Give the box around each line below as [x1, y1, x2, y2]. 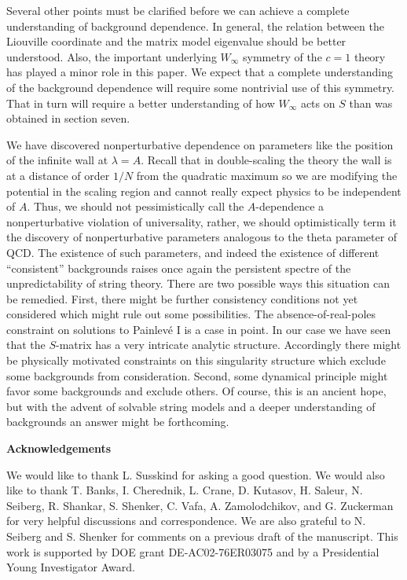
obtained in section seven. [6, 110, 130, 127]
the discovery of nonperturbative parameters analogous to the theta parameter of [6, 229, 398, 245]
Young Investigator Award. [6, 559, 135, 575]
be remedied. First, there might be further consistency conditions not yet [6, 290, 358, 307]
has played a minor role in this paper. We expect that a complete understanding [6, 64, 393, 80]
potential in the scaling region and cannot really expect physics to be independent [6, 182, 401, 199]
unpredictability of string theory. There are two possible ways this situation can [6, 275, 390, 292]
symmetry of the [243, 48, 322, 64]
